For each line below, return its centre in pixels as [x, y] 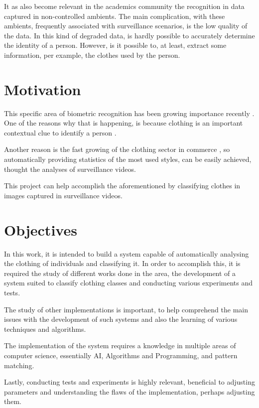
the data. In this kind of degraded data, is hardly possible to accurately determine [129, 35]
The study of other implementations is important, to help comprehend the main [126, 309]
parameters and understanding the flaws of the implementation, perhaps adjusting [129, 391]
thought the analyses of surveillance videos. [70, 169]
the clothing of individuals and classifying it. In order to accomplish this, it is [122, 263]
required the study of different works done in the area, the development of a [120, 273]
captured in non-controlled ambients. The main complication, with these [115, 16]
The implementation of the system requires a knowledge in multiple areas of [120, 345]
